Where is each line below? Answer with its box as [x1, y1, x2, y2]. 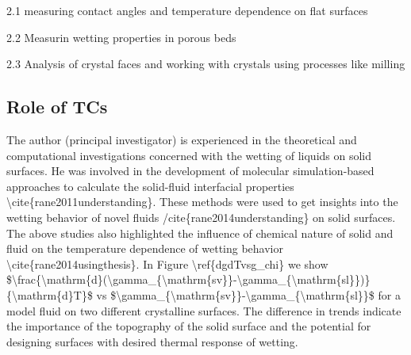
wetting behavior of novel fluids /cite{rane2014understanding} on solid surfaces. [6, 208, 396, 225]
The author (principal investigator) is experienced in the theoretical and [6, 131, 357, 147]
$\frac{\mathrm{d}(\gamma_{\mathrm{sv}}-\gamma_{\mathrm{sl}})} [6, 271, 371, 288]
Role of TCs [6, 94, 108, 119]
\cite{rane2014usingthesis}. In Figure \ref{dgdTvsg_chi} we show [6, 255, 328, 272]
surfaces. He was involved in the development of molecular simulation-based [6, 162, 375, 179]
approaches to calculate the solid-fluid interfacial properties [6, 177, 294, 194]
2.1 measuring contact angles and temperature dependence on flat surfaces [6, 2, 368, 18]
